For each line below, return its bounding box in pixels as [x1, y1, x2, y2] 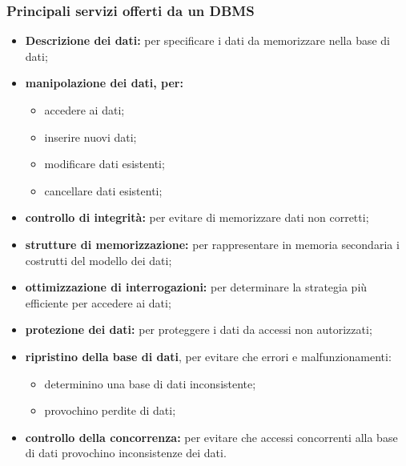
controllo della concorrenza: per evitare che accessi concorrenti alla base [25, 428, 398, 445]
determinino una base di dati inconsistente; [44, 375, 256, 392]
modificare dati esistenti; [44, 155, 165, 172]
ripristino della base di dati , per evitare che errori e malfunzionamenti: [25, 347, 392, 364]
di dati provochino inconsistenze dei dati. [25, 444, 227, 461]
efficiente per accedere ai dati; [25, 294, 171, 311]
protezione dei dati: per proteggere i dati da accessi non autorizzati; [25, 321, 372, 338]
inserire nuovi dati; [44, 128, 137, 145]
